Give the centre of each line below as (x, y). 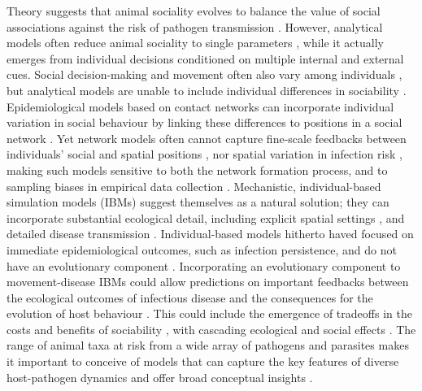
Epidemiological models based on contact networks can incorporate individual (200, 106)
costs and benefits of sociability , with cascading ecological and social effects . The (211, 329)
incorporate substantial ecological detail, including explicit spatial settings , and (206, 217)
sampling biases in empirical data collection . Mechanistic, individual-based (194, 186)
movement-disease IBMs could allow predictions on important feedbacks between (208, 282)
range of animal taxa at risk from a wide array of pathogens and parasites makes (208, 345)
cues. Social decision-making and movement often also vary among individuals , (204, 74)
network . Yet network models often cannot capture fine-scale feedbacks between (207, 138)
